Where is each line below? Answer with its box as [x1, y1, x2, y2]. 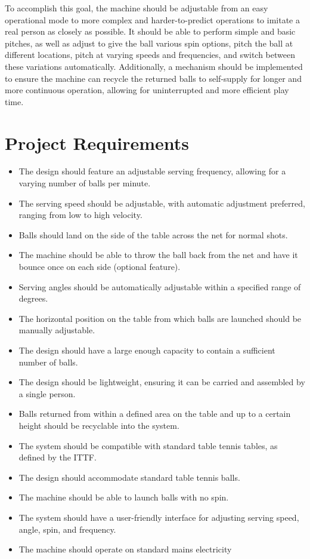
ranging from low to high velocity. [18, 208, 142, 221]
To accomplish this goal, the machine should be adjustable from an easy [5, 2, 268, 14]
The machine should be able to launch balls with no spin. [18, 491, 229, 503]
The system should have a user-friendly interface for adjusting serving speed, [18, 511, 299, 523]
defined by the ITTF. [18, 451, 97, 463]
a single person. [18, 387, 76, 400]
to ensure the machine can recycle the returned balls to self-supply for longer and [5, 72, 302, 84]
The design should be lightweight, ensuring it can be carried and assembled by [18, 376, 305, 388]
